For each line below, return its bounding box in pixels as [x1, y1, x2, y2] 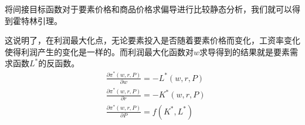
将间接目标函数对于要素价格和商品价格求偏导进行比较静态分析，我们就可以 [5, 3, 292, 15]
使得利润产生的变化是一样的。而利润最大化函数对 [5, 45, 194, 58]
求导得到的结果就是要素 [199, 45, 290, 58]
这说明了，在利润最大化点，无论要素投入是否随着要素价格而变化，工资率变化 [5, 34, 300, 46]
